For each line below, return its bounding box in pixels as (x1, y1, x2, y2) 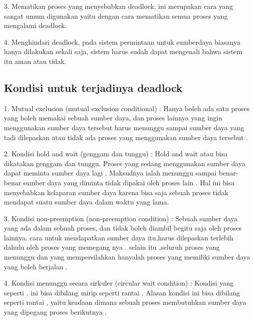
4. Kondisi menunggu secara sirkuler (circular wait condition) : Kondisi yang (4, 278, 234, 288)
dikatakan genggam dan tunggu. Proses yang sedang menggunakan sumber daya (4, 158, 246, 168)
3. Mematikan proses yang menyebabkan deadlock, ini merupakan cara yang (4, 1, 233, 11)
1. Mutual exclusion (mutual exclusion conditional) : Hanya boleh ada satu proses (4, 103, 250, 113)
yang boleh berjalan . (4, 261, 68, 271)
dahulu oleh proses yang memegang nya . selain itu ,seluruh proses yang (4, 242, 220, 252)
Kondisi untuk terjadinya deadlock (4, 80, 183, 95)
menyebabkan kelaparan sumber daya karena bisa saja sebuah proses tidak (4, 187, 229, 197)
